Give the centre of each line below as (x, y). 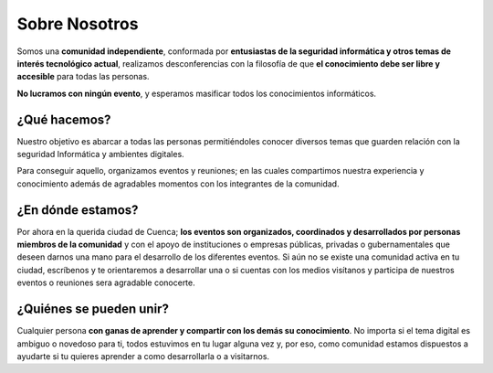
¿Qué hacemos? (64, 119)
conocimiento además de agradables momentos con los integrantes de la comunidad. (178, 184)
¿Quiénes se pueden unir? (93, 309)
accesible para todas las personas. (83, 77)
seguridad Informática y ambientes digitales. (100, 155)
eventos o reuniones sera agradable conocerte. (106, 282)
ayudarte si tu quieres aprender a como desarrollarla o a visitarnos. (143, 356)
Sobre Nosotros (78, 24)
